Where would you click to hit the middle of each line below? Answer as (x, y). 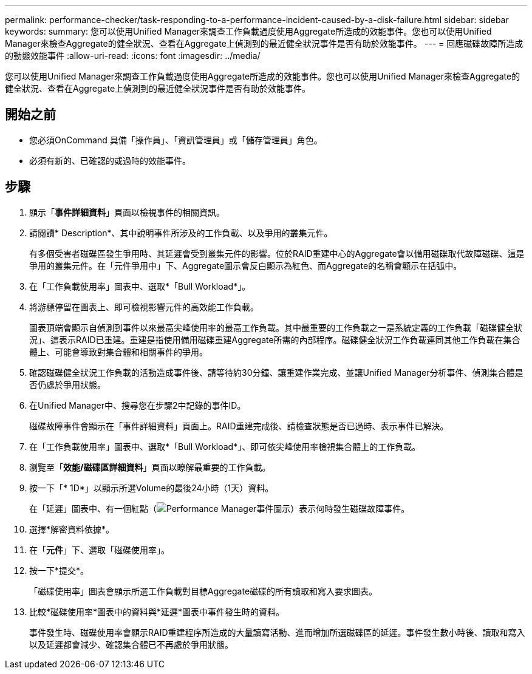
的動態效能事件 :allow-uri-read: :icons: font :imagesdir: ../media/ (133, 56)
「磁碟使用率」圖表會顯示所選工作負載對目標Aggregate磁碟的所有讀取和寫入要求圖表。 (203, 591)
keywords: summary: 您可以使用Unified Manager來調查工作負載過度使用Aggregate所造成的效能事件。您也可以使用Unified (248, 31)
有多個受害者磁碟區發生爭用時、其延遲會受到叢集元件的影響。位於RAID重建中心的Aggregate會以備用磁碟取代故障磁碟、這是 (277, 253)
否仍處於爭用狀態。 (67, 384)
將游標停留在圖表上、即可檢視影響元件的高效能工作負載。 (144, 307)
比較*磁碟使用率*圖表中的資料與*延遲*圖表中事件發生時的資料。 (157, 611)
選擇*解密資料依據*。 (72, 529)
